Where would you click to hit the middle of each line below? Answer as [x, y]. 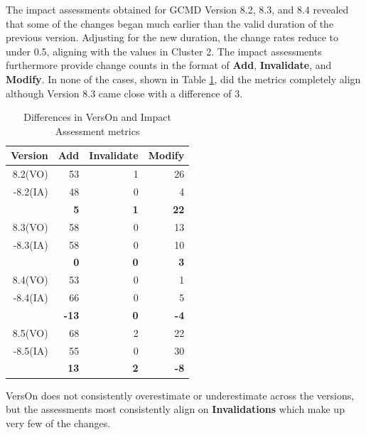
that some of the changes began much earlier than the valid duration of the [170, 23]
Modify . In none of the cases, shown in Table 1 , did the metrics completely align [183, 79]
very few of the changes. [58, 423]
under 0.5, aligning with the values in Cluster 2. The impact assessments [164, 51]
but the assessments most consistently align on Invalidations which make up [175, 409]
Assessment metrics [97, 130]
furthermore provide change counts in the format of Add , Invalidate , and [169, 65]
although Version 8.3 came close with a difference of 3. [124, 93]
